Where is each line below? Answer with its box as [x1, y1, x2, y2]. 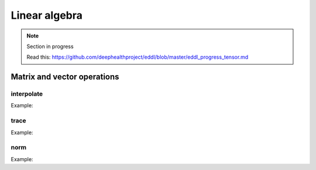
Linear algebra [11, 9, 83, 22]
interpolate [11, 90, 43, 98]
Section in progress [26, 43, 74, 50]
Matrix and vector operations [11, 72, 119, 82]
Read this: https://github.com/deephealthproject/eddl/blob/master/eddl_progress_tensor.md [26, 53, 249, 61]
